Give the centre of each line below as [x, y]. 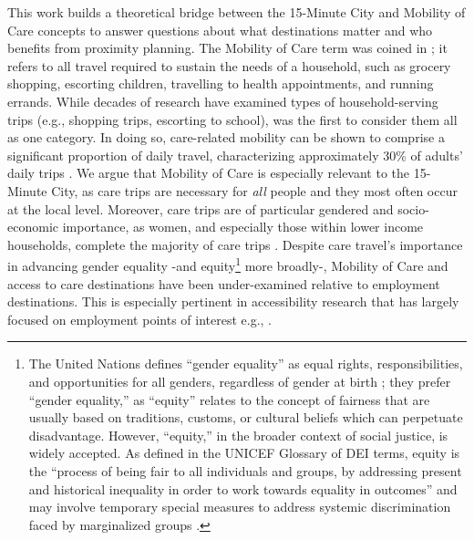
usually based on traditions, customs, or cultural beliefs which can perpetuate [246, 417]
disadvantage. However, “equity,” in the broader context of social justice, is [238, 435]
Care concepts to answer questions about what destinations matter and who [220, 30]
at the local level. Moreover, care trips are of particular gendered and [201, 208]
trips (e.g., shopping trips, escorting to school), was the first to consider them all [232, 119]
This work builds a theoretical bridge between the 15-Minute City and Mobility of [237, 12]
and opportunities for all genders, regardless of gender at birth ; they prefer [240, 381]
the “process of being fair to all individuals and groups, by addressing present [245, 470]
